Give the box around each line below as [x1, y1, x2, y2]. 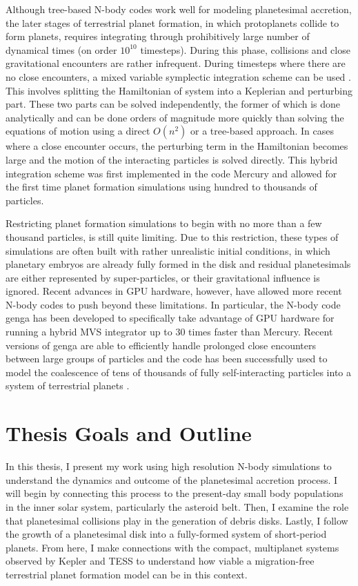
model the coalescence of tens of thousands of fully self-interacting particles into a [6, 364, 352, 379]
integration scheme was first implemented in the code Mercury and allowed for [6, 166, 337, 180]
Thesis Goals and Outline [6, 419, 252, 447]
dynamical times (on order [6, 42, 117, 57]
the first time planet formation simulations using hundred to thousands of [6, 179, 317, 194]
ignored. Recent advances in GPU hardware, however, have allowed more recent [6, 284, 342, 298]
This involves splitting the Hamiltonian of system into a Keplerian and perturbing [6, 83, 352, 97]
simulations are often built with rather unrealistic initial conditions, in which [6, 243, 330, 257]
